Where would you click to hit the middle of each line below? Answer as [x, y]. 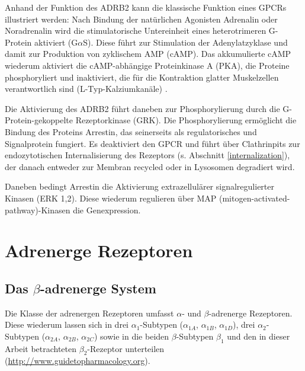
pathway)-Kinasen [38, 210]
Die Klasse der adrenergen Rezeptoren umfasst [89, 313]
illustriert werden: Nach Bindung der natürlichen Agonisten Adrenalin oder [141, 19]
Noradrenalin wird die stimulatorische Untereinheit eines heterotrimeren [136, 31]
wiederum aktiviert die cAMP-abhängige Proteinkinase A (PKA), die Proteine [147, 65]
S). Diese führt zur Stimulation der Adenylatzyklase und [185, 42]
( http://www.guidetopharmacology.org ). [78, 361]
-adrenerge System [98, 288]
